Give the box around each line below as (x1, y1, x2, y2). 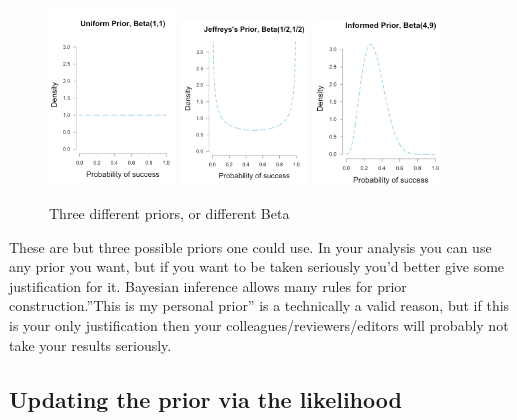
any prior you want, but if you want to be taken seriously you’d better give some (9, 256, 505, 277)
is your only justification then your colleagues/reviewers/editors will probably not (9, 314, 509, 335)
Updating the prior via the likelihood (9, 383, 402, 414)
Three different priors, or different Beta (49, 202, 290, 223)
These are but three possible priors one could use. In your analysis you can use (9, 236, 492, 257)
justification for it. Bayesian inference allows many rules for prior (9, 275, 407, 296)
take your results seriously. (9, 334, 172, 355)
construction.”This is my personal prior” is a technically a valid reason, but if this (9, 295, 510, 316)
